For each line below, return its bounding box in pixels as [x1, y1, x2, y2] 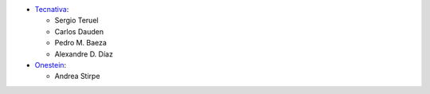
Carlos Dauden [54, 26, 104, 36]
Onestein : [34, 60, 67, 69]
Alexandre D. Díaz [54, 49, 113, 59]
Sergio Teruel [54, 16, 99, 25]
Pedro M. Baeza [54, 38, 107, 48]
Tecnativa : [34, 5, 69, 14]
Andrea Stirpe [54, 72, 100, 81]
